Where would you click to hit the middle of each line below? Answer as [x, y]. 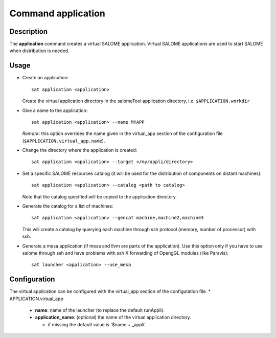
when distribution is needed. [39, 51]
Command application [57, 13]
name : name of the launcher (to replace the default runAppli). [100, 310]
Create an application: [45, 78]
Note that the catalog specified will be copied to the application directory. [100, 196]
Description [29, 31]
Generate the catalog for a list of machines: [68, 206]
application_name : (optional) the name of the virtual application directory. [113, 318]
